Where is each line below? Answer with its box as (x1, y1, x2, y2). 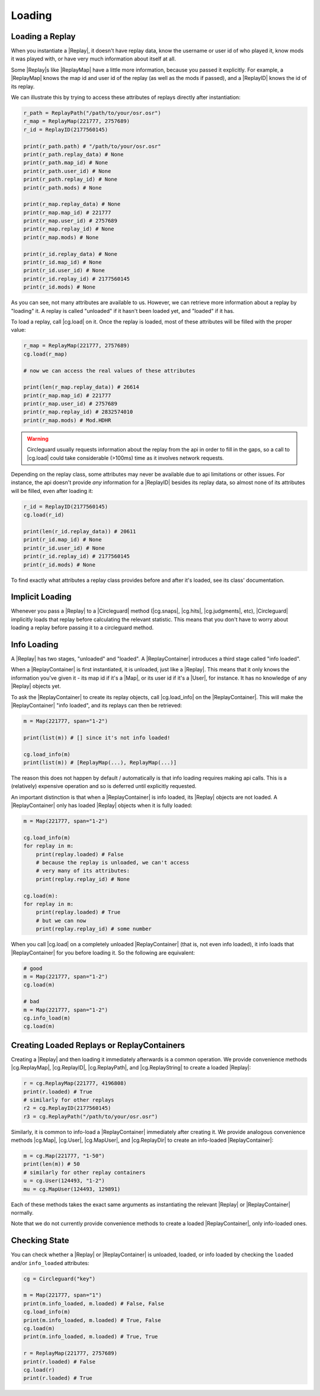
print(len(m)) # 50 (23, 1161, 80, 1167)
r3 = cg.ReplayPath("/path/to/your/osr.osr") (23, 1113, 158, 1120)
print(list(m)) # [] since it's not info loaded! (23, 734, 171, 741)
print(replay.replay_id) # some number (36, 926, 152, 933)
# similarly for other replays (23, 1096, 115, 1103)
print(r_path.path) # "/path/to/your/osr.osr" (23, 143, 161, 149)
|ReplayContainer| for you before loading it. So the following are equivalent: (11, 949, 196, 956)
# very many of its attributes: (36, 867, 130, 874)
